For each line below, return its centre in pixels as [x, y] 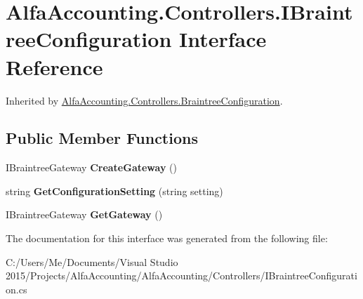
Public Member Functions [102, 138]
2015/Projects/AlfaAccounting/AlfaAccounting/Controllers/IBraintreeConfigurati [181, 275]
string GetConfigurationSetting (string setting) [114, 191]
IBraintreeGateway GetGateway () [84, 214]
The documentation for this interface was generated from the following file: [167, 238]
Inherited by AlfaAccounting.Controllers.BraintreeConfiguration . [144, 100]
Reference [54, 66]
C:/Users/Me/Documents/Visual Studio [92, 261]
